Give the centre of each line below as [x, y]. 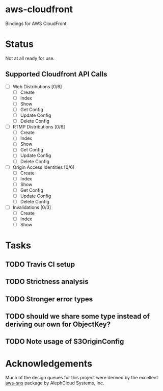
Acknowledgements [49, 363]
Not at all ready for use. [30, 58]
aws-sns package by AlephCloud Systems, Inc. [55, 383]
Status [20, 44]
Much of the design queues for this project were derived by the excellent [82, 378]
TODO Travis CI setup [40, 264]
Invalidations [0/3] [32, 207]
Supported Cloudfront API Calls [56, 74]
